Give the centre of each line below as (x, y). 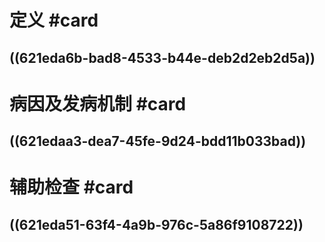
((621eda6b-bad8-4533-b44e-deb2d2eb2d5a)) (162, 57)
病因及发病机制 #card (98, 103)
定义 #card (54, 20)
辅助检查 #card (71, 187)
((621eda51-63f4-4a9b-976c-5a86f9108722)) (156, 224)
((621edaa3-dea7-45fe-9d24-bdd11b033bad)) (158, 141)
